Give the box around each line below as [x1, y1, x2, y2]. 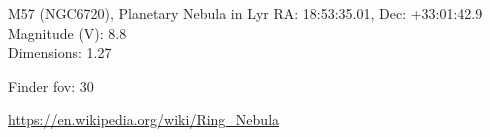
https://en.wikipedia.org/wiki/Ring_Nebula [8, 109, 280, 130]
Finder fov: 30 [8, 75, 94, 96]
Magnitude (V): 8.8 [8, 22, 127, 43]
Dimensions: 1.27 [8, 42, 112, 63]
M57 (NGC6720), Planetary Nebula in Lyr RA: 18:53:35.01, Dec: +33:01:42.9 [8, 3, 483, 23]
